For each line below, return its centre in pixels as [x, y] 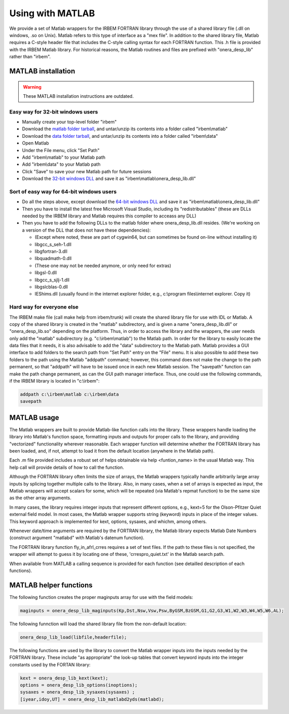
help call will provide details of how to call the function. [67, 467]
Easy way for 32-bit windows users [54, 111]
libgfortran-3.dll [51, 251]
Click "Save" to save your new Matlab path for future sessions [87, 171]
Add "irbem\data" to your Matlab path [61, 164]
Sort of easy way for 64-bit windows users [63, 192]
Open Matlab [35, 143]
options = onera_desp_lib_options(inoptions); [79, 685]
